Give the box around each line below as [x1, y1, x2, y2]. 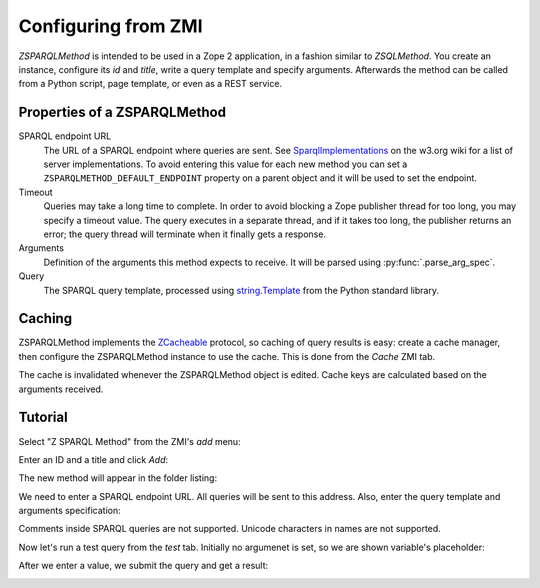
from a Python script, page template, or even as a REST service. [18, 78, 283, 90]
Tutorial [18, 409, 69, 426]
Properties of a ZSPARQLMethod [18, 104, 227, 121]
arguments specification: [18, 505, 121, 517]
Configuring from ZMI [18, 15, 204, 37]
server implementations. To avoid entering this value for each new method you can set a [43, 158, 408, 170]
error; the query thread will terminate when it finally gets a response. [43, 228, 327, 240]
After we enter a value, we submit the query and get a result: [18, 560, 269, 572]
